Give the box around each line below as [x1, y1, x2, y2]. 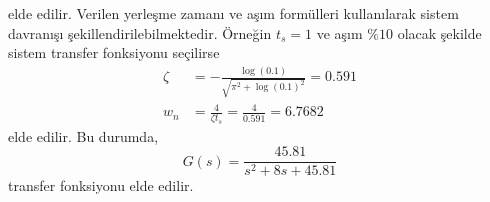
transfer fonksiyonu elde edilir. [8, 175, 194, 196]
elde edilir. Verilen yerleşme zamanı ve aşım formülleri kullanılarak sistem [8, 3, 459, 23]
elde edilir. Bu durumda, [8, 125, 159, 146]
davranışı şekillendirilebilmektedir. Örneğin [8, 22, 272, 43]
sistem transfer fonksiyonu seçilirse [8, 42, 220, 63]
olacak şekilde [397, 22, 482, 43]
